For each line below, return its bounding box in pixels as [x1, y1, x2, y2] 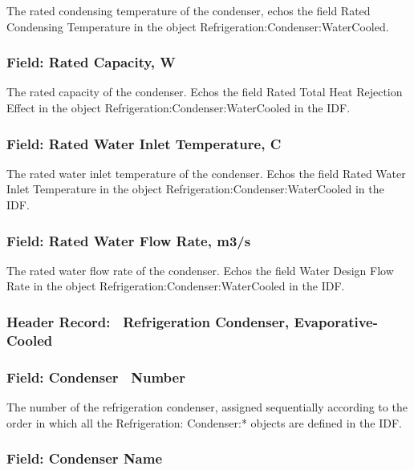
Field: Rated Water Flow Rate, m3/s [6, 230, 251, 250]
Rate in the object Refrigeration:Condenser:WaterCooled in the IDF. [6, 278, 345, 294]
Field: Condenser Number [6, 367, 185, 387]
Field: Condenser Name [6, 448, 163, 468]
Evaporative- [294, 311, 379, 331]
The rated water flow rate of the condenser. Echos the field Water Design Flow [6, 261, 394, 278]
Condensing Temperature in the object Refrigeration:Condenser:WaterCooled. [6, 18, 389, 34]
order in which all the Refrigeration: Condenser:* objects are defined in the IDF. [6, 414, 402, 431]
